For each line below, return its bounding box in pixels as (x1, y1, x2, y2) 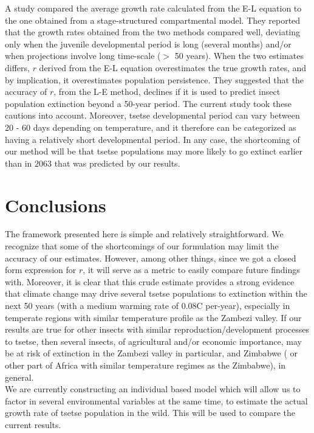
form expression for (5, 263, 77, 276)
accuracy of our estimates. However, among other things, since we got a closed (5, 251, 296, 264)
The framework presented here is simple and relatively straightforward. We (5, 227, 284, 240)
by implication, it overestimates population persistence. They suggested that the (5, 73, 304, 86)
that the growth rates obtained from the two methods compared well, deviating (5, 26, 301, 38)
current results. (5, 418, 61, 431)
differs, (5, 61, 30, 74)
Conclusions (5, 192, 106, 217)
